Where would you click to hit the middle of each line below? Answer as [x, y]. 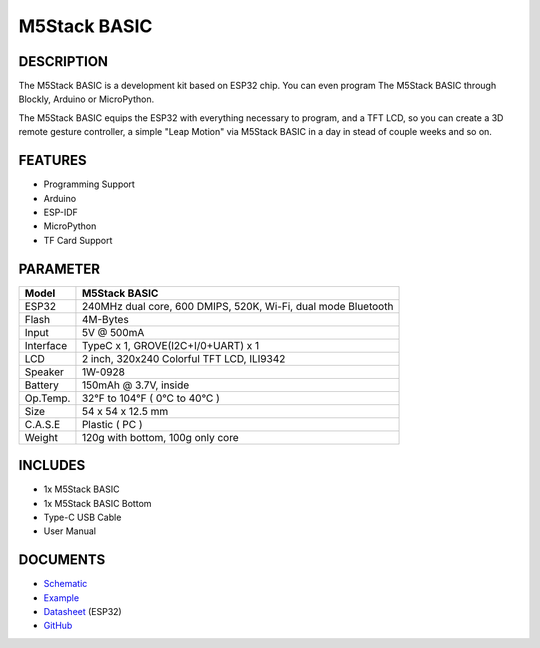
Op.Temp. [47, 398]
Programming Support [89, 184]
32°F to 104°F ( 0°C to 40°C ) [150, 398]
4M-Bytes [105, 319]
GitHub [58, 626]
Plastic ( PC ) [112, 424]
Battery [42, 385]
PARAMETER [59, 268]
